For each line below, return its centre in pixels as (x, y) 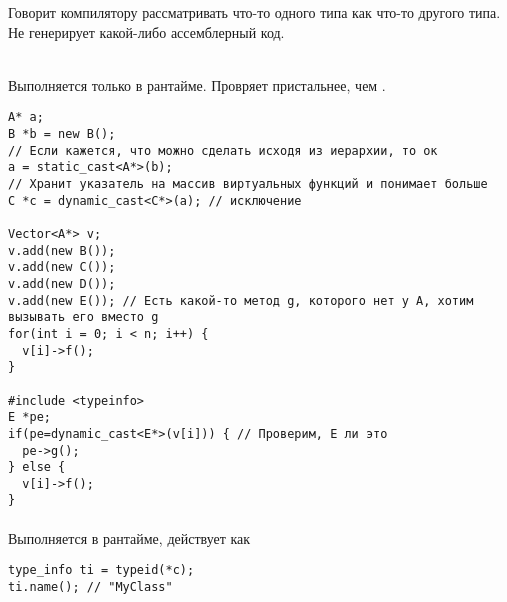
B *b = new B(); (62, 134)
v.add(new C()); (62, 267)
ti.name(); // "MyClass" (90, 586)
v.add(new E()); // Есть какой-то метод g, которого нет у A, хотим (241, 300)
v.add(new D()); (62, 283)
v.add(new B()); (62, 250)
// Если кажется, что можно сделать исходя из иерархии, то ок (223, 150)
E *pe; (29, 417)
